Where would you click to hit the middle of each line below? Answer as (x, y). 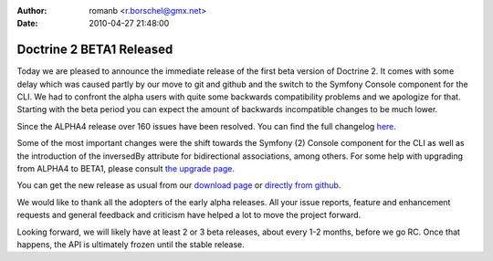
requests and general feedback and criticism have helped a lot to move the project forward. (189, 215)
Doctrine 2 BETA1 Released (95, 50)
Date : (27, 24)
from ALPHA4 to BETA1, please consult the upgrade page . (126, 169)
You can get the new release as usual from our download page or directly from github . (179, 185)
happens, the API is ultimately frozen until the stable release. (131, 244)
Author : (32, 10)
